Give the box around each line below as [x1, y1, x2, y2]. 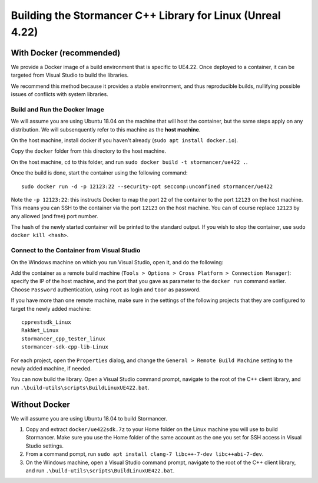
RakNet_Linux [21, 327, 59, 334]
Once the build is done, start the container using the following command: [11, 169, 188, 176]
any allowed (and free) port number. [11, 212, 98, 219]
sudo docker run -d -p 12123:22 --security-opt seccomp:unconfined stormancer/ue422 [21, 183, 273, 190]
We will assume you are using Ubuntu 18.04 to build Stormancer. [11, 415, 168, 422]
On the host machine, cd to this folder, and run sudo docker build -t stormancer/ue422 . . [11, 158, 248, 165]
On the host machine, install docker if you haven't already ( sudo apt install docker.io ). [11, 136, 238, 144]
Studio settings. [25, 442, 64, 449]
